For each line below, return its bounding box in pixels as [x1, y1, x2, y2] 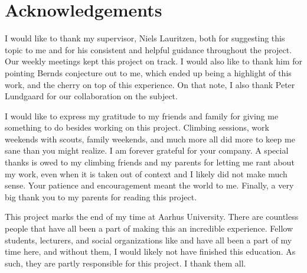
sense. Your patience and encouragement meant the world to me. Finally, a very [5, 179, 294, 191]
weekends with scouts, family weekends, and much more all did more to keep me [5, 132, 295, 145]
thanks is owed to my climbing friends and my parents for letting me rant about [5, 156, 295, 168]
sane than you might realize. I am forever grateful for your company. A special [5, 144, 289, 157]
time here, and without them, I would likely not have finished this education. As [5, 245, 296, 258]
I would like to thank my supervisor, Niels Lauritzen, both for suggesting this [5, 32, 285, 44]
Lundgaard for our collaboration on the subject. [5, 90, 178, 102]
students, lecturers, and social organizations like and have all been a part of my [5, 233, 292, 246]
